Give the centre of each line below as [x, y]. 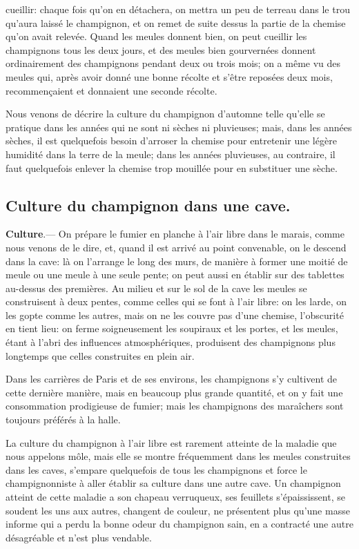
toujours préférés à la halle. [63, 420]
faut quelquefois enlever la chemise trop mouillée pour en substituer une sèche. [172, 167]
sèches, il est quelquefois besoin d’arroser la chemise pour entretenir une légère [171, 141]
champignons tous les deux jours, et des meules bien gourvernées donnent [161, 49]
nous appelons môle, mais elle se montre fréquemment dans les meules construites [178, 456]
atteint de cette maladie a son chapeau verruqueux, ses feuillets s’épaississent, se [175, 497]
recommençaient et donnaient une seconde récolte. [111, 90]
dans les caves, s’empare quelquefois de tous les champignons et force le [156, 469]
